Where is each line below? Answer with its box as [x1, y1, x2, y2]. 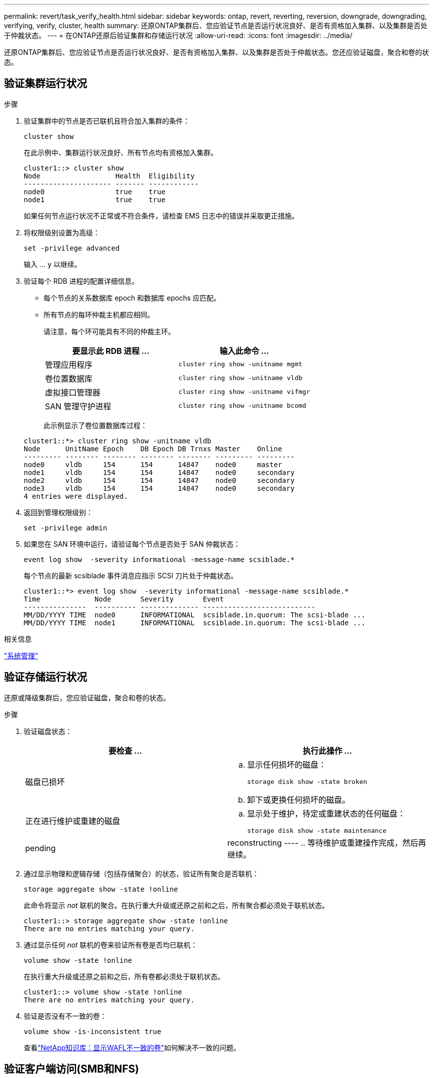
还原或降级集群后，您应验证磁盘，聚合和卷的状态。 [4, 693, 170, 702]
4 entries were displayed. [24, 492, 128, 500]
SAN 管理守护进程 [45, 401, 111, 411]
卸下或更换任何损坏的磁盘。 [247, 794, 350, 805]
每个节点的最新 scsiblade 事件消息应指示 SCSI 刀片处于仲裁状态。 [24, 571, 238, 580]
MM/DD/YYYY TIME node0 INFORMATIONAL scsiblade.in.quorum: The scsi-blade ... [24, 610, 366, 619]
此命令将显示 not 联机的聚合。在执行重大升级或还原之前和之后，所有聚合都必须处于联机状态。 [24, 901, 329, 909]
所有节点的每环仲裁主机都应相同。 [43, 310, 154, 319]
